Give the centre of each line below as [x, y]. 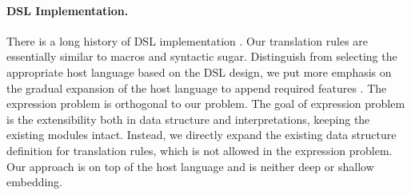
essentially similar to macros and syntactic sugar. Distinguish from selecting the [202, 56]
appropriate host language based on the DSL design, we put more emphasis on [199, 72]
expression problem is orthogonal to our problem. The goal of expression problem [206, 103]
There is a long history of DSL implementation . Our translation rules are [188, 40]
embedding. [35, 182]
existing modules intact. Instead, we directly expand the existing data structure [202, 135]
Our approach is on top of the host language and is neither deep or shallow [190, 166]
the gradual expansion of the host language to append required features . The [197, 88]
